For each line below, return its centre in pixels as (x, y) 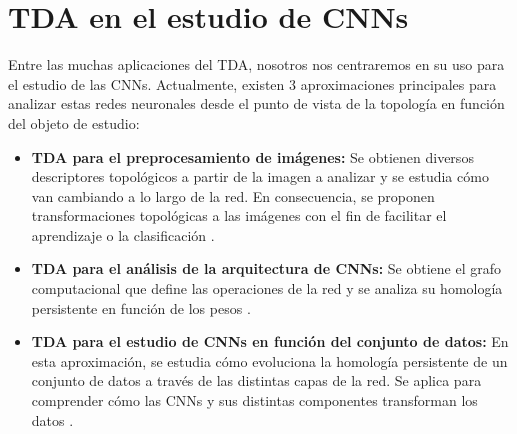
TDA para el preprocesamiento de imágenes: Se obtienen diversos (252, 156)
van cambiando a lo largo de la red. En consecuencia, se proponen (233, 195)
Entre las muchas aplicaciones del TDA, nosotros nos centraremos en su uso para (256, 64)
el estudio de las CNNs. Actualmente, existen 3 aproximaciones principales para (252, 83)
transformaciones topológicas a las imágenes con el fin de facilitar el (239, 215)
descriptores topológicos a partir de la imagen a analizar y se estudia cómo (260, 176)
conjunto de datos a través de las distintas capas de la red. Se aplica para (256, 380)
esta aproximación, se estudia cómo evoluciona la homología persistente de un (269, 360)
